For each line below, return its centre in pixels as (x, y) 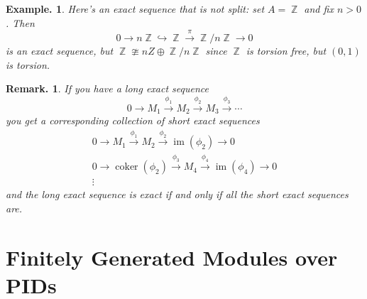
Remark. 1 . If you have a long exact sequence (107, 88)
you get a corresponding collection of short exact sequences (133, 120)
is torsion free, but (286, 50)
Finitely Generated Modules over (172, 257)
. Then (20, 22)
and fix (319, 9)
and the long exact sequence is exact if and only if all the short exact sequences (177, 194)
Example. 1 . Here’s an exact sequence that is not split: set (135, 9)
